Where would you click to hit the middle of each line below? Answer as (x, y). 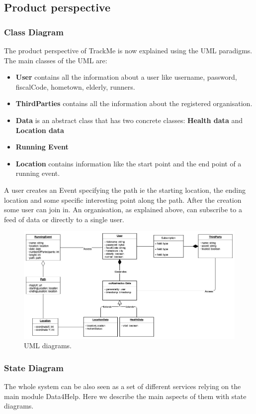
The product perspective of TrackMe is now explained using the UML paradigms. (128, 50)
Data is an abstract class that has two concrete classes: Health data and (129, 120)
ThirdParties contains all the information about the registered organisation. (134, 103)
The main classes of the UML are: (56, 60)
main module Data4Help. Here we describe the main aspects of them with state (125, 396)
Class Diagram (34, 32)
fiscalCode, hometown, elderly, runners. (75, 86)
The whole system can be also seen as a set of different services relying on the (123, 386)
